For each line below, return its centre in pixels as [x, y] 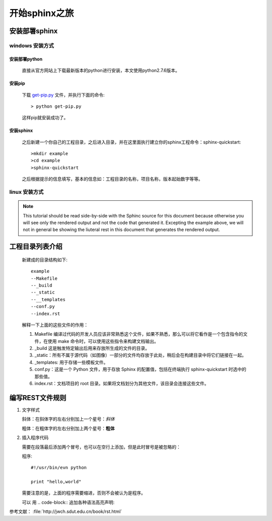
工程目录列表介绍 [36, 247]
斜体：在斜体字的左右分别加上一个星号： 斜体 [68, 419]
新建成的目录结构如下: [45, 260]
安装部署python [26, 59]
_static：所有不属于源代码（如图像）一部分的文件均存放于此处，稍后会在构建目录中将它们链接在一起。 [141, 355]
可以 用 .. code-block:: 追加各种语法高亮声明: [68, 502]
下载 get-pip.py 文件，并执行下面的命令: [63, 95]
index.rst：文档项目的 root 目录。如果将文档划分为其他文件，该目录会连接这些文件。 [122, 384]
